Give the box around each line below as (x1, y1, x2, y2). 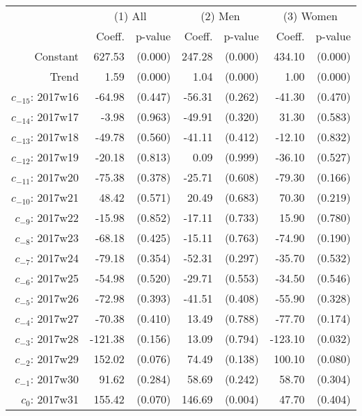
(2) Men (200, 8, 240, 24)
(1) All (113, 8, 147, 24)
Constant (34, 48, 79, 64)
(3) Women (283, 8, 338, 24)
